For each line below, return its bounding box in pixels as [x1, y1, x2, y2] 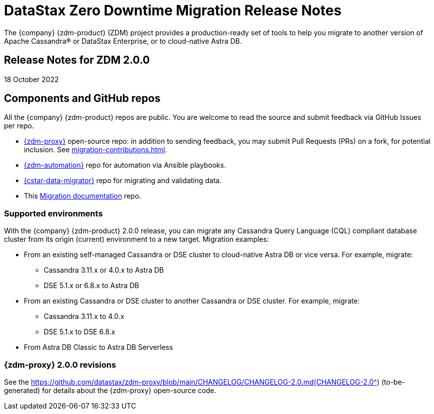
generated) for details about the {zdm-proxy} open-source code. [4, 386, 216, 395]
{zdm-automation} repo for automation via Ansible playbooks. [24, 161, 226, 170]
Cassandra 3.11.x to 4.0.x [44, 312, 124, 321]
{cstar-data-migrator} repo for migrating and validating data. [24, 176, 222, 185]
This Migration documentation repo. [24, 192, 141, 201]
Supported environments [4, 208, 103, 218]
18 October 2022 [4, 75, 59, 84]
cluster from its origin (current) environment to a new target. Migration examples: [4, 235, 269, 244]
